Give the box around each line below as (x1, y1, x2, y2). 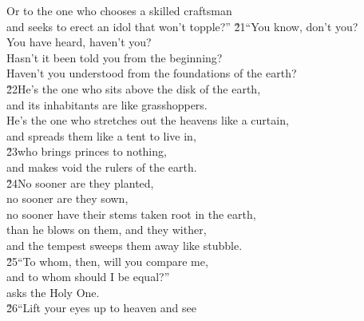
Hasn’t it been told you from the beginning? (6, 49, 223, 65)
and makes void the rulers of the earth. (6, 158, 197, 175)
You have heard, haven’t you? (6, 34, 152, 50)
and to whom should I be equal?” (6, 268, 170, 285)
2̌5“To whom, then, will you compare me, (6, 252, 208, 269)
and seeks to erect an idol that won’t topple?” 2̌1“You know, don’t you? (6, 18, 358, 34)
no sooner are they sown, (6, 190, 129, 207)
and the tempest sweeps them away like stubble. (6, 236, 243, 253)
